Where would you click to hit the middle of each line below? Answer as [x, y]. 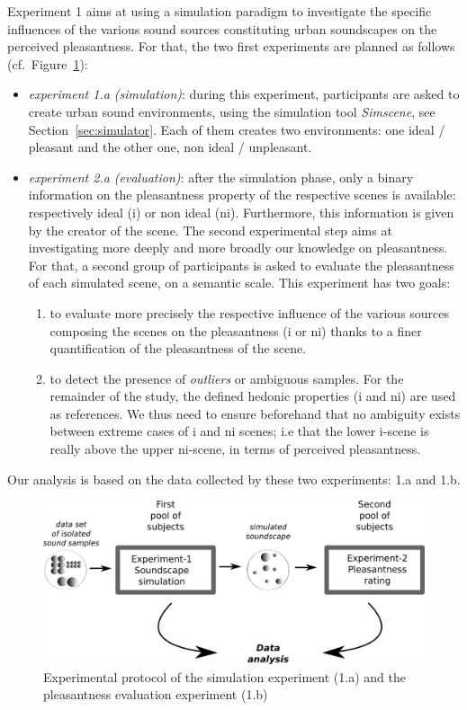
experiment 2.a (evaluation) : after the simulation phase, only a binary [221, 177]
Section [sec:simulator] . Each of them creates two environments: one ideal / [237, 129]
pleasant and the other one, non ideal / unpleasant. [170, 147]
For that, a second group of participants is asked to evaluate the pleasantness [241, 265]
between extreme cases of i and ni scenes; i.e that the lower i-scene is [239, 431]
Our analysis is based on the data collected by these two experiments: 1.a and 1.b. [234, 479]
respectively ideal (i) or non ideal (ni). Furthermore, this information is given [241, 212]
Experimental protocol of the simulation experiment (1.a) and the [225, 676]
